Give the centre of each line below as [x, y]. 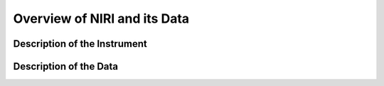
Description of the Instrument [80, 44]
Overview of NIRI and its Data [101, 18]
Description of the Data [66, 66]
